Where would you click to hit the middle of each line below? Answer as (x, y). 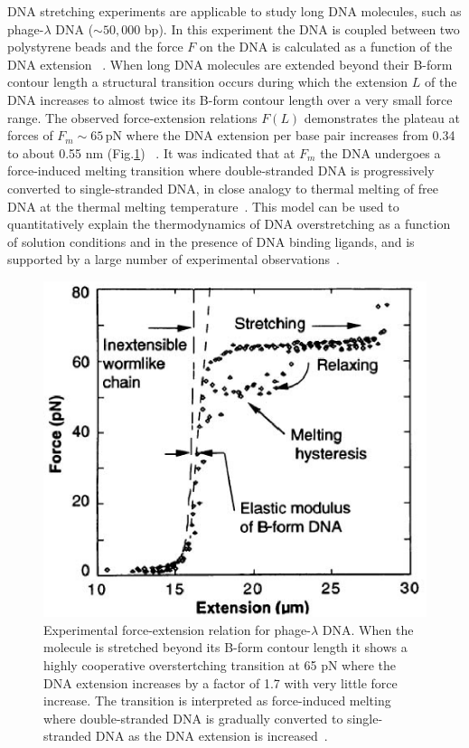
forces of (30, 135)
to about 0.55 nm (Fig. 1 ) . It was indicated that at (151, 152)
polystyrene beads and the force (95, 47)
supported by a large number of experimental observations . (174, 259)
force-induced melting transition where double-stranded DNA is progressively (221, 170)
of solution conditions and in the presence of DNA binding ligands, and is (211, 241)
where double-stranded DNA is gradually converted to (193, 718)
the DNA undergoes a (380, 152)
